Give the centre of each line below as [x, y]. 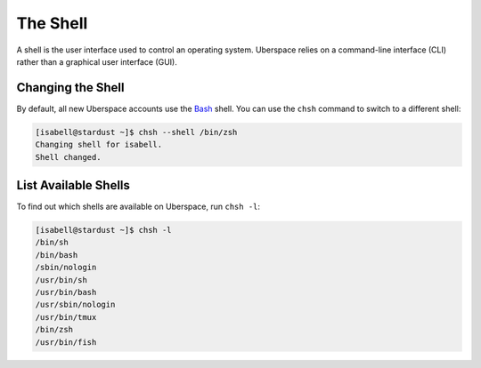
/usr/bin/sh [61, 280]
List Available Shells [73, 185]
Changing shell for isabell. [99, 145]
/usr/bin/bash [66, 292]
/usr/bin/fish [66, 342]
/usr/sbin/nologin [75, 305]
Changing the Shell [70, 88]
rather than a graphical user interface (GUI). [97, 61]
